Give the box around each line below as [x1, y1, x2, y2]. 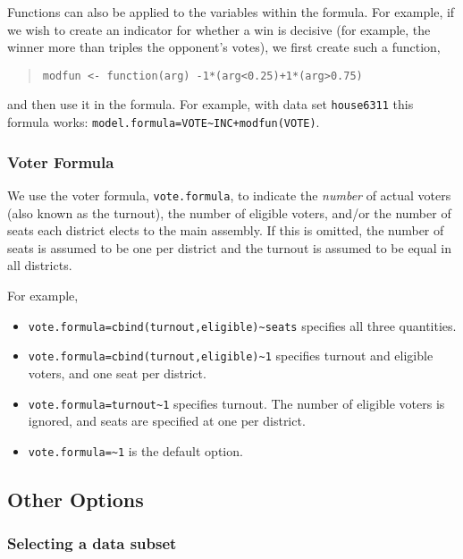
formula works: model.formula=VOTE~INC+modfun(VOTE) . [7, 113, 320, 131]
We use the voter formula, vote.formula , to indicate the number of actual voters [7, 185, 451, 204]
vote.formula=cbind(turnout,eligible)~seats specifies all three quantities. [28, 316, 457, 335]
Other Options [7, 485, 144, 512]
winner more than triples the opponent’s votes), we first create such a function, [7, 38, 441, 56]
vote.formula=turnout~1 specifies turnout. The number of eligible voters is [28, 394, 445, 412]
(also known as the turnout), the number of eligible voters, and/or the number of [7, 203, 451, 222]
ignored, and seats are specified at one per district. [28, 411, 306, 430]
